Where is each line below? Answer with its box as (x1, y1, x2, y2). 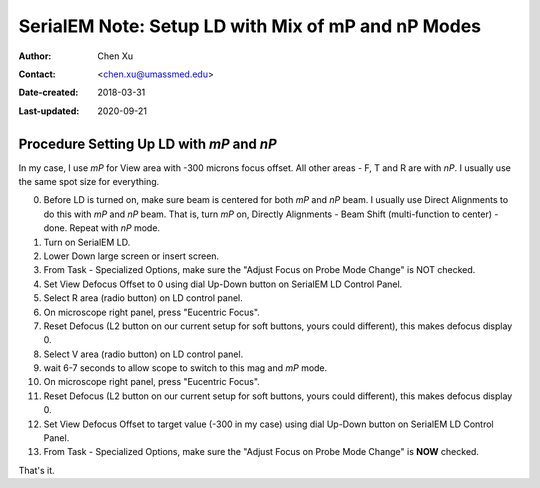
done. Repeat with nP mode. (43, 222, 160, 234)
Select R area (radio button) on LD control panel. (43, 292, 244, 304)
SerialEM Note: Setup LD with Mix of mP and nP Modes (18, 15, 482, 37)
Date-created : (18, 86, 79, 99)
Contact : (18, 68, 57, 80)
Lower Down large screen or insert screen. (43, 250, 220, 262)
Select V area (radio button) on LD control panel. (43, 348, 244, 360)
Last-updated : (18, 105, 80, 117)
